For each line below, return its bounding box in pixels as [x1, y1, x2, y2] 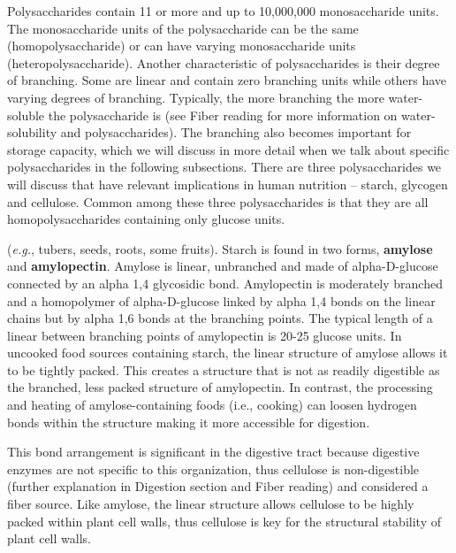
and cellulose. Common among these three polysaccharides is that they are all [7, 192, 429, 211]
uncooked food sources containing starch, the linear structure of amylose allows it [7, 343, 448, 362]
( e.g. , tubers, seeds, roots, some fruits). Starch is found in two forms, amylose [7, 239, 433, 257]
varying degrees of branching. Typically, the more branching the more [7, 88, 384, 106]
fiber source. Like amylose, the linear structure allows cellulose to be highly [7, 495, 414, 513]
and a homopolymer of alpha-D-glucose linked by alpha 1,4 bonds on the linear [7, 291, 436, 310]
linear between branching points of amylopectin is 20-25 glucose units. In [7, 326, 402, 344]
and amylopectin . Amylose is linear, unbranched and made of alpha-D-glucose [7, 257, 438, 275]
